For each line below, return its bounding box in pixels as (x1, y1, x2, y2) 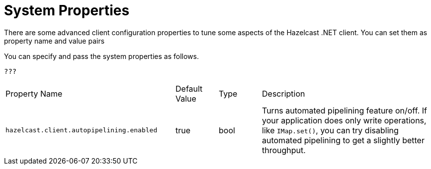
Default (175, 83, 203, 94)
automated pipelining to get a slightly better (262, 135, 425, 145)
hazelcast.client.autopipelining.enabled (5, 126, 158, 134)
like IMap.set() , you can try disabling (262, 125, 399, 135)
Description (262, 88, 305, 99)
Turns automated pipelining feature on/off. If (262, 105, 427, 115)
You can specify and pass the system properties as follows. (4, 52, 199, 60)
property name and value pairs (4, 36, 105, 45)
